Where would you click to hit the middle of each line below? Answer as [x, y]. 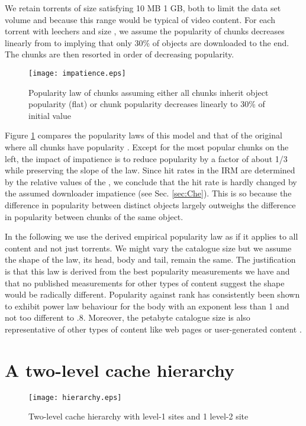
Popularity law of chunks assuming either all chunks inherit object [149, 92]
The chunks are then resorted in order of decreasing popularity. [120, 54]
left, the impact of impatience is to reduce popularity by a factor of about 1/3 [146, 158]
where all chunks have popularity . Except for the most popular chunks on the [147, 147]
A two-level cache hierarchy [120, 369]
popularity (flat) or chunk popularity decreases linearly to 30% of [147, 104]
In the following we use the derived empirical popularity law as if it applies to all [152, 236]
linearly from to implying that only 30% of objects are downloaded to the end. [147, 42]
